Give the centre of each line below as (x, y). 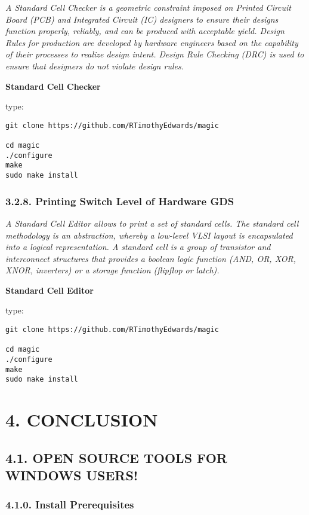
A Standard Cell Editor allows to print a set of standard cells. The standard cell (152, 223)
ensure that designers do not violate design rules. (95, 65)
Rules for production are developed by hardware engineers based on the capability (152, 42)
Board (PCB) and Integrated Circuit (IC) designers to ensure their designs (142, 19)
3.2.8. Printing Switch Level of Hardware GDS (120, 201)
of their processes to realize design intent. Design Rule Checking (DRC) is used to (155, 54)
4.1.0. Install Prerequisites (70, 505)
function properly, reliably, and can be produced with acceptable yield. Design (145, 31)
